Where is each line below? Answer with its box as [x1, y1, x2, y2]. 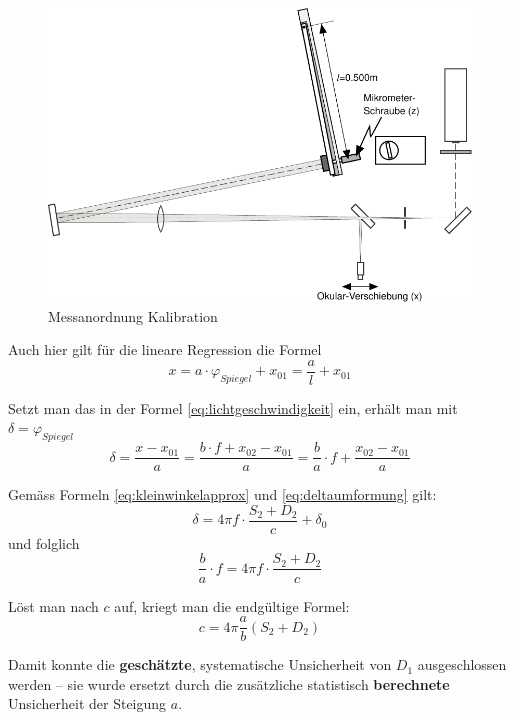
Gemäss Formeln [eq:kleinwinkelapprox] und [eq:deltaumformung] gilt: [8, 484, 437, 505]
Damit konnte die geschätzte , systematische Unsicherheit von [8, 654, 392, 675]
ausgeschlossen [417, 654, 507, 675]
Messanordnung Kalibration [48, 305, 218, 326]
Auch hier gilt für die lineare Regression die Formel [8, 339, 322, 360]
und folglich [8, 532, 80, 553]
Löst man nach [8, 595, 99, 616]
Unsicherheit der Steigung [8, 693, 167, 714]
